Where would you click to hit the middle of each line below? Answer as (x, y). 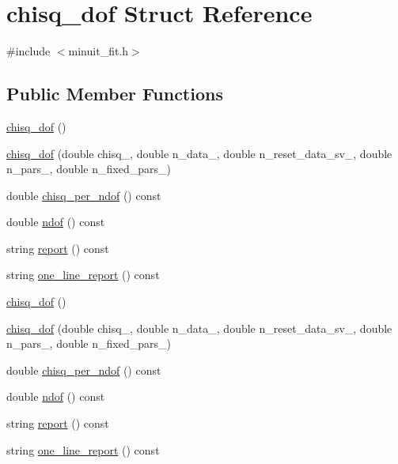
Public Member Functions (115, 94)
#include (28, 51)
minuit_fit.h (99, 51)
